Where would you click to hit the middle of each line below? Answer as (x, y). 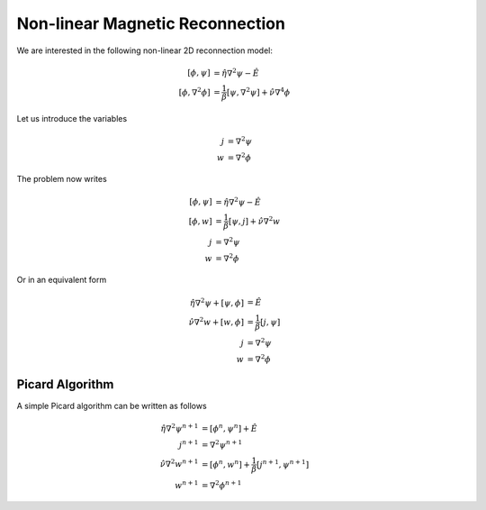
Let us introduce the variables (72, 119)
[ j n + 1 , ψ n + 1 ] (283, 464)
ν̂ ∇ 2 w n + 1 (179, 464)
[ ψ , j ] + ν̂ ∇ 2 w (254, 220)
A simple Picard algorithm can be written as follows (112, 406)
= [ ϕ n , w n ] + (226, 464)
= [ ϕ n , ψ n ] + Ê (229, 428)
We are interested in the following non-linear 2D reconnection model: (145, 50)
